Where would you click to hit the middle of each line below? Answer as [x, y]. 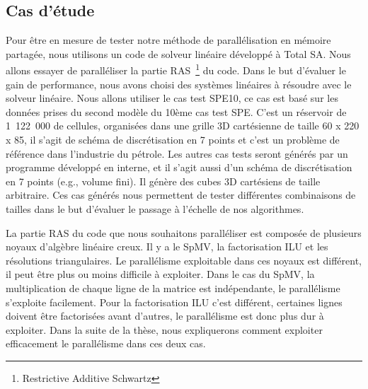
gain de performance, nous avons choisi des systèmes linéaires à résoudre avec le [179, 84]
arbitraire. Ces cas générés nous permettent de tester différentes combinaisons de [181, 195]
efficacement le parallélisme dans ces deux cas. [106, 343]
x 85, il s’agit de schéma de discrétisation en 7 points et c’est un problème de [173, 140]
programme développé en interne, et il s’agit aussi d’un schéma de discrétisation [179, 167]
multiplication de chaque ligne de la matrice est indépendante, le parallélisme [173, 288]
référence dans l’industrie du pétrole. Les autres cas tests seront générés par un [177, 153]
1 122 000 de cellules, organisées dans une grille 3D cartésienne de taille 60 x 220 [183, 126]
